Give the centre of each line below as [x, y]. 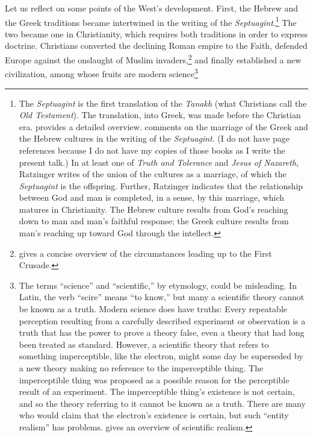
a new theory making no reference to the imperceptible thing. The [141, 368]
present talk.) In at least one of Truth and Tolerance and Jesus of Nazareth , [159, 162]
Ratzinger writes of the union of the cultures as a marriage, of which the [153, 174]
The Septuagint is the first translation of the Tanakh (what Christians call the [163, 103]
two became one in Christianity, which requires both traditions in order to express [156, 33]
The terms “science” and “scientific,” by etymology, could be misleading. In [158, 285]
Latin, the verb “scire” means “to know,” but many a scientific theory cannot [162, 297]
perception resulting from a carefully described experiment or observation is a [162, 320]
